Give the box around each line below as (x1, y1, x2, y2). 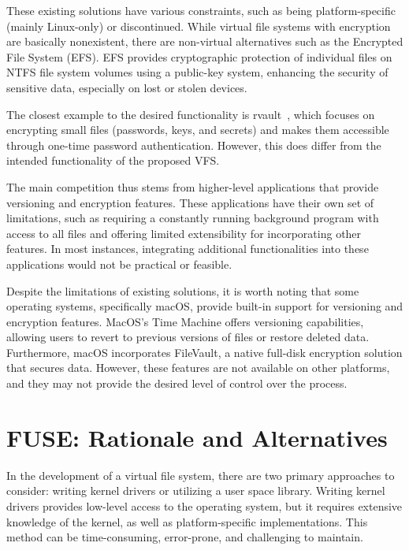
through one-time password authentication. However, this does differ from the (6, 136, 381, 153)
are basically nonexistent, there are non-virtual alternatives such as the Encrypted (6, 33, 403, 50)
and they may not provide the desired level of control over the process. (6, 375, 348, 392)
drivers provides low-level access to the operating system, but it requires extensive (6, 497, 403, 514)
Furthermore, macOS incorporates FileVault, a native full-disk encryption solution (6, 344, 403, 360)
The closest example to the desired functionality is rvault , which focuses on (6, 106, 375, 122)
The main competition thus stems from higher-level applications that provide (6, 178, 379, 195)
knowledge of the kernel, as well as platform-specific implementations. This (6, 513, 368, 530)
